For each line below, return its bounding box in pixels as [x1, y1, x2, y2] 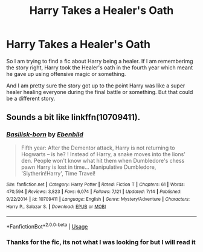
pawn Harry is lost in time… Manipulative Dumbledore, [21, 163, 156, 171]
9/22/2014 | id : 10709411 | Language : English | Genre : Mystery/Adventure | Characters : [6, 196, 190, 202]
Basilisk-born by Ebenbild [6, 130, 83, 139]
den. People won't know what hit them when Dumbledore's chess [21, 157, 185, 164]
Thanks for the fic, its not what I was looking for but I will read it [6, 238, 196, 246]
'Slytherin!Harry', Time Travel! [21, 169, 95, 177]
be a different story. [6, 95, 56, 102]
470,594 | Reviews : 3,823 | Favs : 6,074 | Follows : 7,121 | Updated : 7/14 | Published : [6, 189, 182, 195]
